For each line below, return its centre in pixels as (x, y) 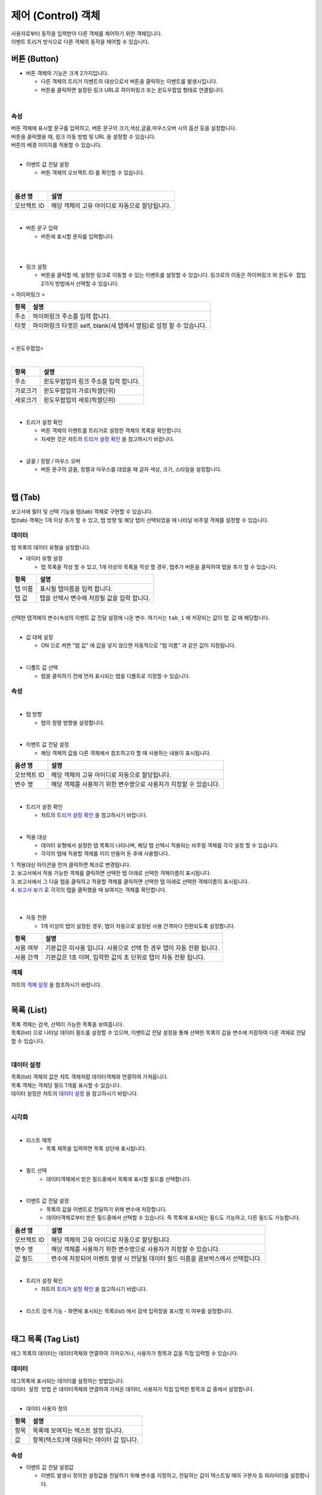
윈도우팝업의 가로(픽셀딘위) (80, 390)
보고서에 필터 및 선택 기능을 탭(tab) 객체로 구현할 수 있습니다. (82, 512)
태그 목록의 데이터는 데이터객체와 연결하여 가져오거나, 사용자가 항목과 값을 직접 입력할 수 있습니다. (125, 1353)
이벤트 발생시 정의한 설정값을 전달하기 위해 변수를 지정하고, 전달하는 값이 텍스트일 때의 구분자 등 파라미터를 (165, 1476)
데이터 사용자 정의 (47, 1408)
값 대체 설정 (40, 637)
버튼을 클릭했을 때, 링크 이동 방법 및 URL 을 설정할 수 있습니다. (83, 136)
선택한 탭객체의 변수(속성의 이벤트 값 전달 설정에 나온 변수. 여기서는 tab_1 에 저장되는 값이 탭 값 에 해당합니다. (140, 618)
